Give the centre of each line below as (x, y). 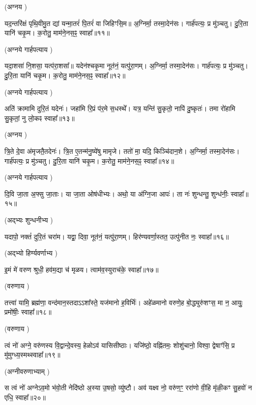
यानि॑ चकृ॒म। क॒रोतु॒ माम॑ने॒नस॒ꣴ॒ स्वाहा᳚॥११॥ (57, 33)
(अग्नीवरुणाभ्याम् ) (27, 371)
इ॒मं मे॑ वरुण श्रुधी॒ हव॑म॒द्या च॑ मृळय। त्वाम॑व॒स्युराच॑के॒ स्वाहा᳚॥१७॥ (82, 269)
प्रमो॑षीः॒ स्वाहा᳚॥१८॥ (28, 312)
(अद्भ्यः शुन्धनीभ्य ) (29, 219)
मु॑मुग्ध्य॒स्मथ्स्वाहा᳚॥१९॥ (32, 355)
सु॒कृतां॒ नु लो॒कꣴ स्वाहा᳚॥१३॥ (40, 118)
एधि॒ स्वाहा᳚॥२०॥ (25, 397)
